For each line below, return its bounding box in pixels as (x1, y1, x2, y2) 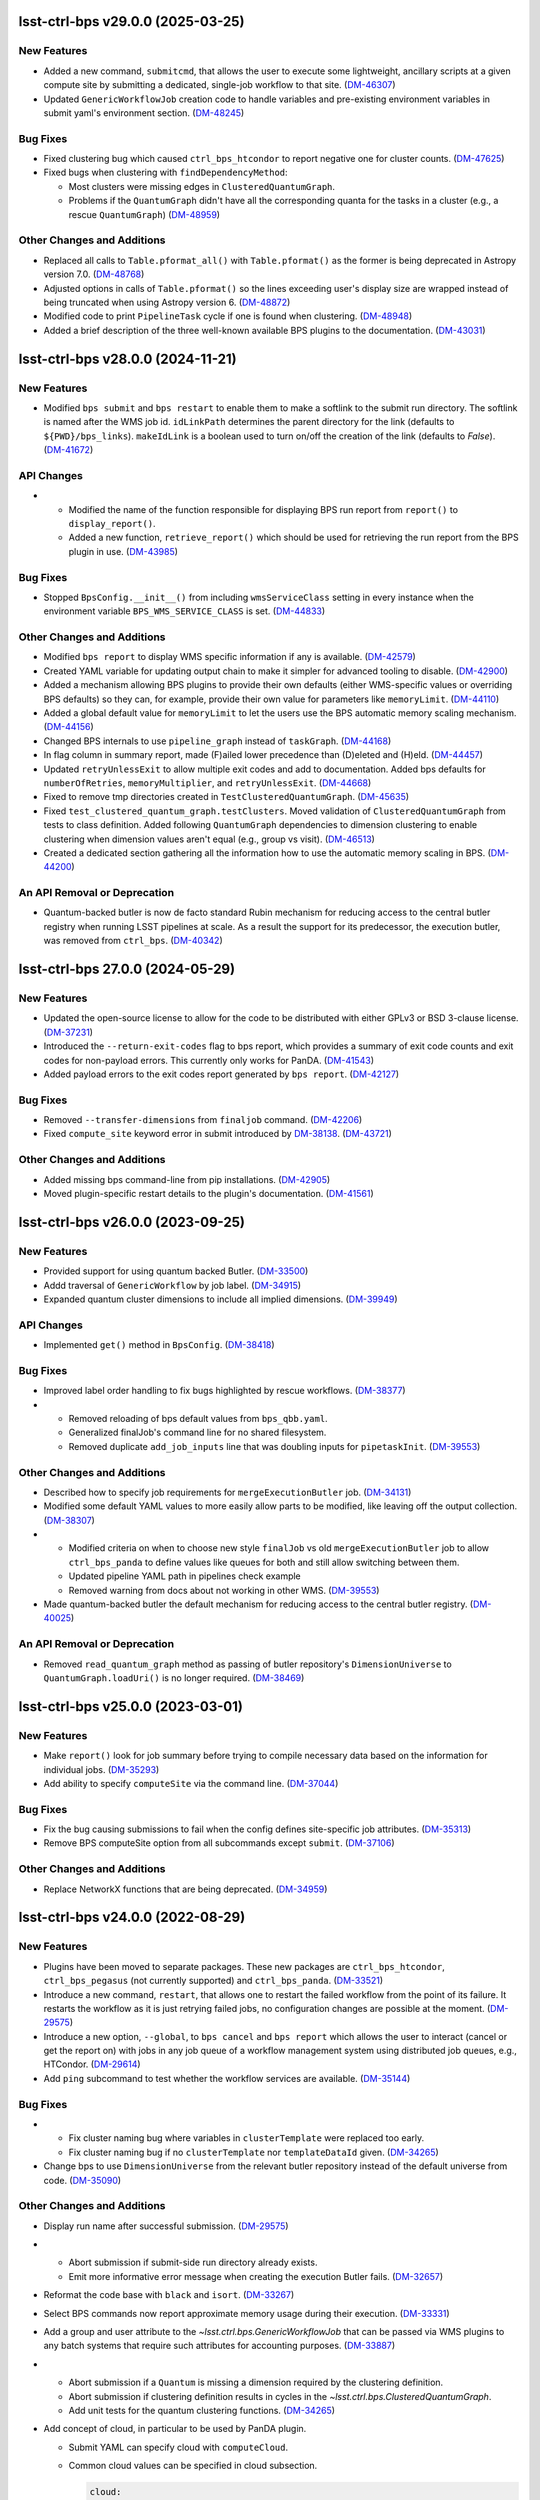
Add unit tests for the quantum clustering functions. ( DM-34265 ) (68, 2405, 335, 2416)
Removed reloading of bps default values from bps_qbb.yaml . (68, 1413, 329, 1424)
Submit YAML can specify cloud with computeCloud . (68, 2441, 289, 2453)
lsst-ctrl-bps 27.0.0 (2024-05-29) (18, 961, 235, 978)
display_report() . (68, 517, 156, 529)
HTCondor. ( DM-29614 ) (43, 2058, 141, 2070)
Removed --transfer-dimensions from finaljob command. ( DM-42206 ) (43, 1114, 363, 1126)
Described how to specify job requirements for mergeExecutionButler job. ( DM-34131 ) (43, 1486, 412, 1498)
